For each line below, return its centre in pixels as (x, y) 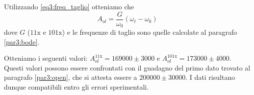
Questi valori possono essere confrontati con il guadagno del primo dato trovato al (127, 67)
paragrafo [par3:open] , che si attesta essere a (71, 77)
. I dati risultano (210, 77)
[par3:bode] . (22, 41)
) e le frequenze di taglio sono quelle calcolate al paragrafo (150, 32)
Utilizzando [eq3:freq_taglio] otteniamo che (69, 6)
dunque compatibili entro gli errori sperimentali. (76, 87)
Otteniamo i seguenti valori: (46, 58)
